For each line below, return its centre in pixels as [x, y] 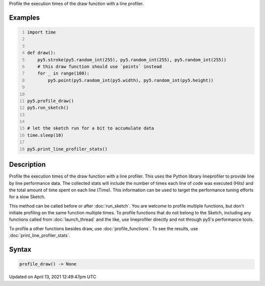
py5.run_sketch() [48, 108]
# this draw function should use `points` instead [100, 66]
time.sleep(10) [45, 135]
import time [41, 32]
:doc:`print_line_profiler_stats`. [40, 235]
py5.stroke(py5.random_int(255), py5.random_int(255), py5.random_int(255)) [132, 60]
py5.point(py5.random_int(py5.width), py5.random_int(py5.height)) [131, 80]
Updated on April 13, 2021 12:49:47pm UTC [53, 277]
